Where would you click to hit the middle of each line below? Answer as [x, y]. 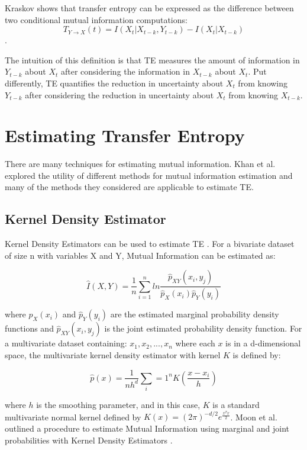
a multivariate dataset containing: [66, 343]
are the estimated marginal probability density [195, 314]
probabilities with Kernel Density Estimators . [89, 440]
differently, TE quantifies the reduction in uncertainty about [114, 83]
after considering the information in [125, 71]
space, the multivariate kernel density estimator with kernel [113, 354]
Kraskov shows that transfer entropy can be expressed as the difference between [149, 8]
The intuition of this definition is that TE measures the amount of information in [152, 60]
